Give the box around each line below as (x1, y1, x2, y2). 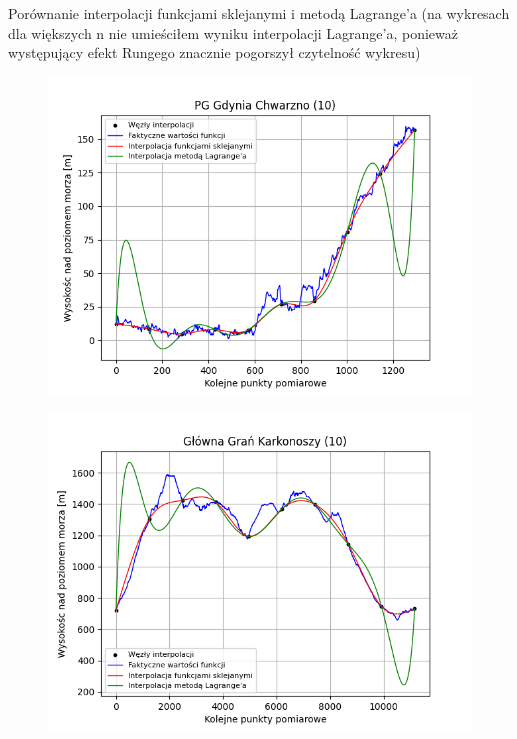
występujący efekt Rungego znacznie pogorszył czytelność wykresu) (8, 42, 421, 63)
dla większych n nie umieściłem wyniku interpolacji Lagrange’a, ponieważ (8, 22, 459, 43)
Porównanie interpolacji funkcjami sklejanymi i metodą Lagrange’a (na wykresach (8, 3, 510, 23)
